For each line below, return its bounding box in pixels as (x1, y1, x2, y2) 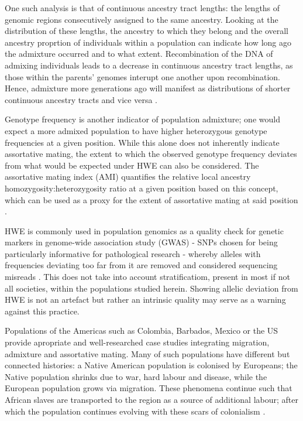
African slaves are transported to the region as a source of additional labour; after (5, 393, 298, 405)
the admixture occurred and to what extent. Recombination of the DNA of (5, 47, 273, 60)
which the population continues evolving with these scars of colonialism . (5, 405, 266, 417)
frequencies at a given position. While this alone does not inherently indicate (5, 136, 280, 148)
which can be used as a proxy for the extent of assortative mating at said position (5, 193, 298, 206)
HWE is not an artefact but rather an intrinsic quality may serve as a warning (5, 293, 286, 306)
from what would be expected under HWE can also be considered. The (5, 159, 259, 171)
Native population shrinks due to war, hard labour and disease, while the (5, 370, 267, 382)
